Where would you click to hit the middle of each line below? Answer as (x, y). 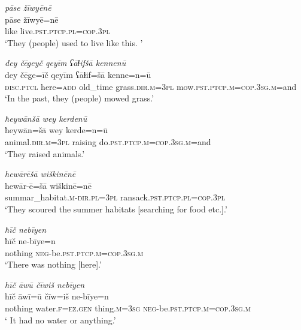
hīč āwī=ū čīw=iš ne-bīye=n (57, 296)
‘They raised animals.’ (45, 153)
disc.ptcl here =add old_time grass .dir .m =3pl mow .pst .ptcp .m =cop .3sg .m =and (151, 86)
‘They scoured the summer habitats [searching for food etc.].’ (116, 208)
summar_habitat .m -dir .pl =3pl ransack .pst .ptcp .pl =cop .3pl (115, 197)
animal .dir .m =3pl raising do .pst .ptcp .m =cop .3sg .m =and (108, 141)
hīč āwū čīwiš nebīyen (45, 284)
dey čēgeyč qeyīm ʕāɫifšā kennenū (66, 63)
